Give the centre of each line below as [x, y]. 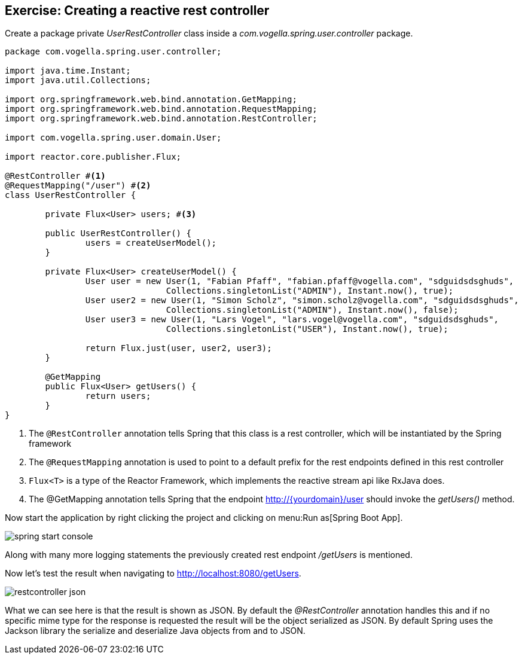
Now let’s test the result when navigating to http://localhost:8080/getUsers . [153, 573]
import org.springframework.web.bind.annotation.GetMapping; [151, 100]
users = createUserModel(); [151, 243]
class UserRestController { [71, 195]
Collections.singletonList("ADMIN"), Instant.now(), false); [312, 310]
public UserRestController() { [118, 234]
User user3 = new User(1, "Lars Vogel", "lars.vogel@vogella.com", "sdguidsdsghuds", [292, 320]
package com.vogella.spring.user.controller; [113, 52]
